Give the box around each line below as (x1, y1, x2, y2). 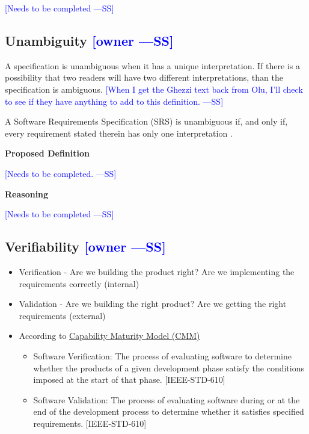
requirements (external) (19, 309, 106, 321)
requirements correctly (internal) (19, 277, 139, 290)
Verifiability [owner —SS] (5, 237, 166, 256)
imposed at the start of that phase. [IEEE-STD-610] (33, 373, 225, 386)
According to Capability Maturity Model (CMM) (19, 329, 200, 342)
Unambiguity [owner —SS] (5, 31, 174, 49)
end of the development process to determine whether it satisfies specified (33, 405, 304, 418)
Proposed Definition (5, 147, 90, 160)
